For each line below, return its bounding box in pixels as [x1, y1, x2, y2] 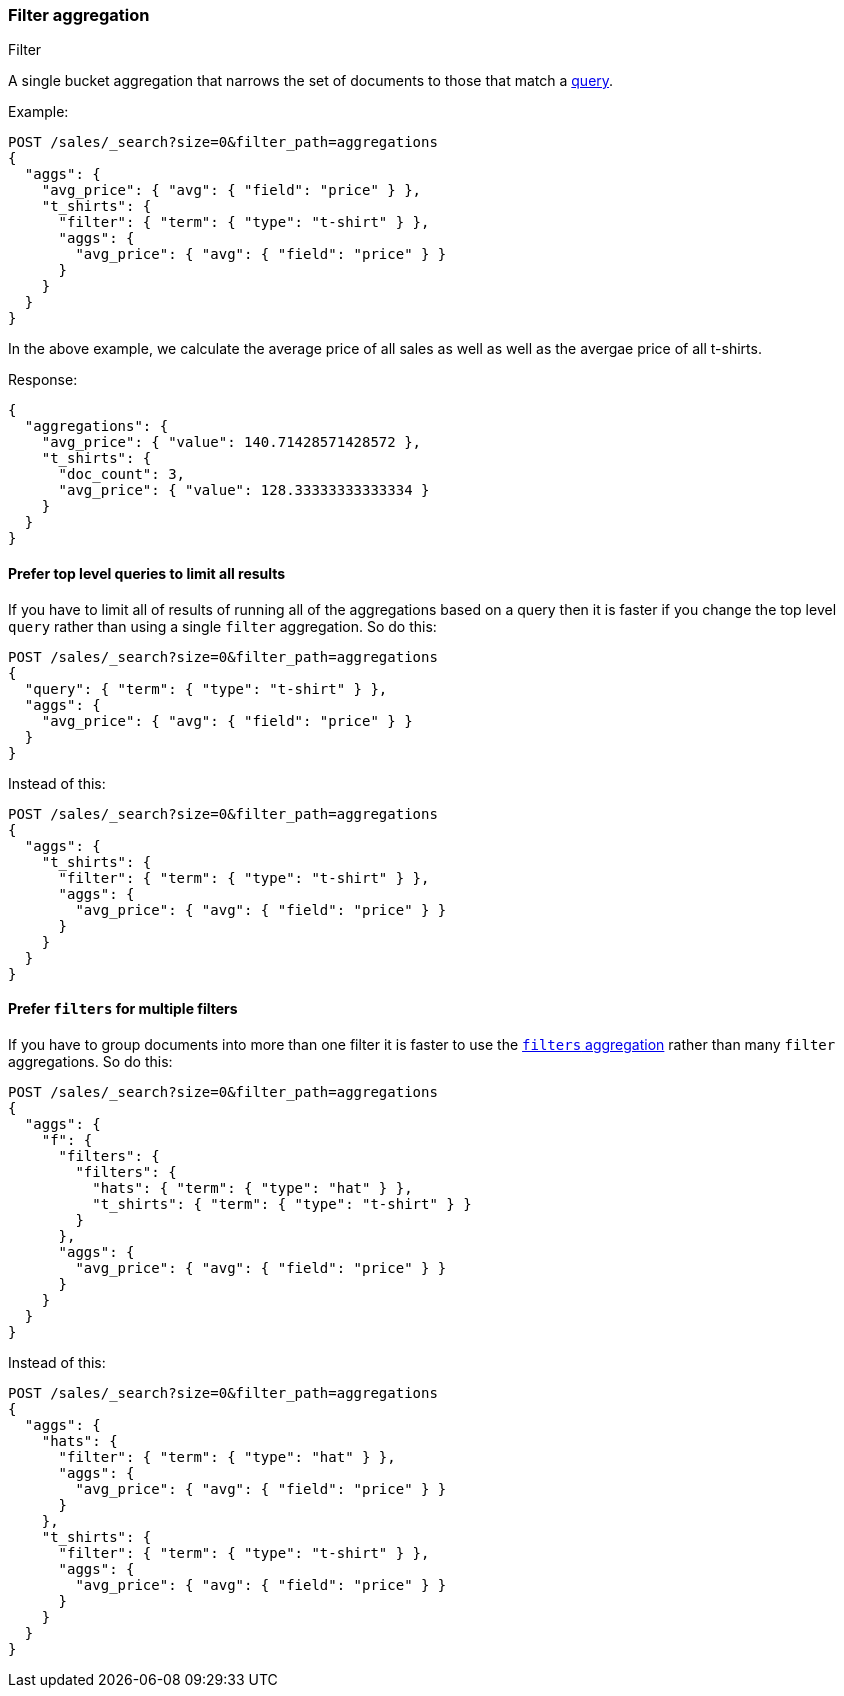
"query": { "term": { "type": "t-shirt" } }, [24, 680, 388, 697]
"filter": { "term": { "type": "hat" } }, [58, 1448, 396, 1465]
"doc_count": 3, [58, 466, 186, 483]
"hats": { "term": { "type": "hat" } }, [92, 1179, 413, 1196]
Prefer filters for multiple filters [8, 1000, 238, 1018]
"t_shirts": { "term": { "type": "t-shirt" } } [92, 1195, 472, 1212]
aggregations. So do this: [8, 1052, 173, 1070]
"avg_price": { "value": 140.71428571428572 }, [41, 434, 422, 451]
